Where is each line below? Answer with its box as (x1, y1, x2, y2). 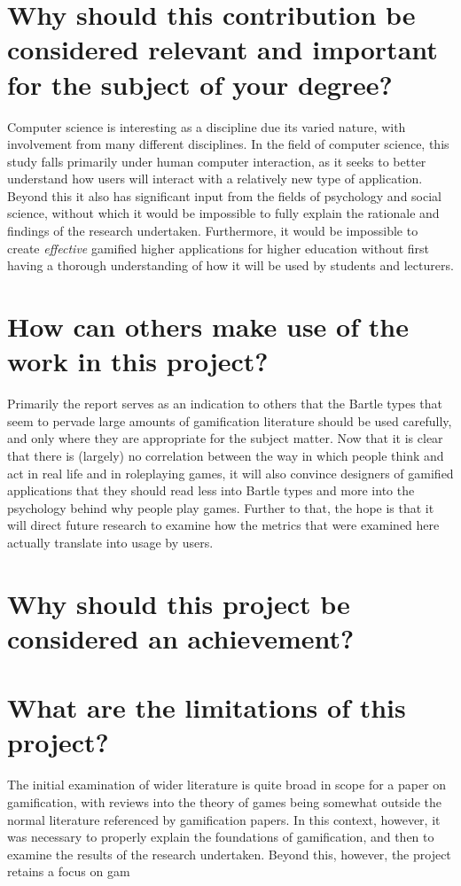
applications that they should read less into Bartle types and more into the (7, 481, 415, 500)
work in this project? (7, 343, 269, 379)
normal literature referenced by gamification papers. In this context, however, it (7, 810, 441, 828)
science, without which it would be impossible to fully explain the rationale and (7, 204, 440, 222)
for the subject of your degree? (7, 66, 393, 102)
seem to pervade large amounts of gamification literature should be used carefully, (7, 411, 452, 430)
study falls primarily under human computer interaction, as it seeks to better (7, 152, 426, 170)
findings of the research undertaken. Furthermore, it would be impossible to (7, 221, 418, 240)
